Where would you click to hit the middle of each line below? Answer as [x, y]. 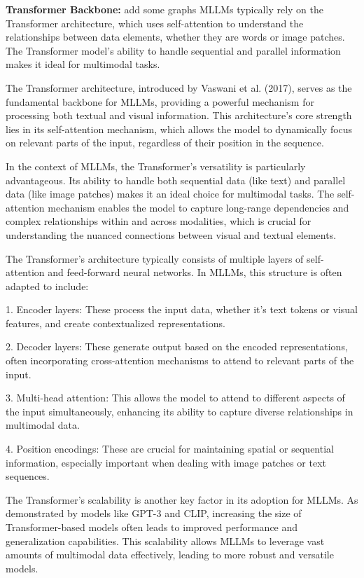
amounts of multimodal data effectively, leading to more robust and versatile [170, 555]
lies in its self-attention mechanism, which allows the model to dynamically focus [179, 129]
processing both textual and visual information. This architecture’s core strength [179, 115]
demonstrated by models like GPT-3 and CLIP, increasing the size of [154, 513]
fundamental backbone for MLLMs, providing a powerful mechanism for [160, 101]
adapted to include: [47, 285]
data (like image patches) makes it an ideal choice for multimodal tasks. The [170, 194]
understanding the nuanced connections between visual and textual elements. [171, 234]
